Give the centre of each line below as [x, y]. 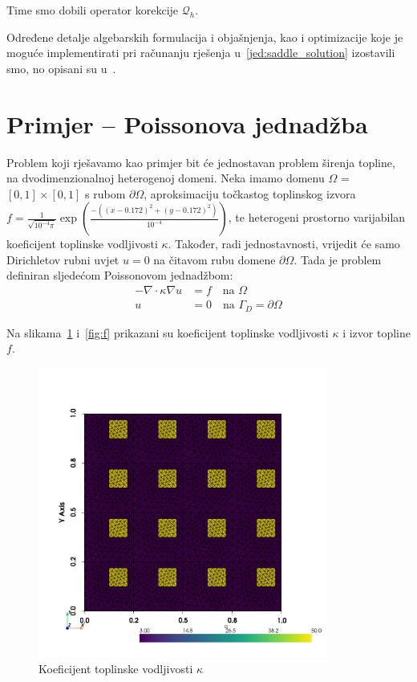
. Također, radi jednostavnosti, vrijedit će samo [284, 244]
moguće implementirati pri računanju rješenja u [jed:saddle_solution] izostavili [201, 53]
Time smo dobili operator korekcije [93, 10]
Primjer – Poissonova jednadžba [187, 123]
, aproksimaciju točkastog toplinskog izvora [250, 193]
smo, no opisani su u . [61, 68]
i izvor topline [377, 332]
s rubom [105, 193]
